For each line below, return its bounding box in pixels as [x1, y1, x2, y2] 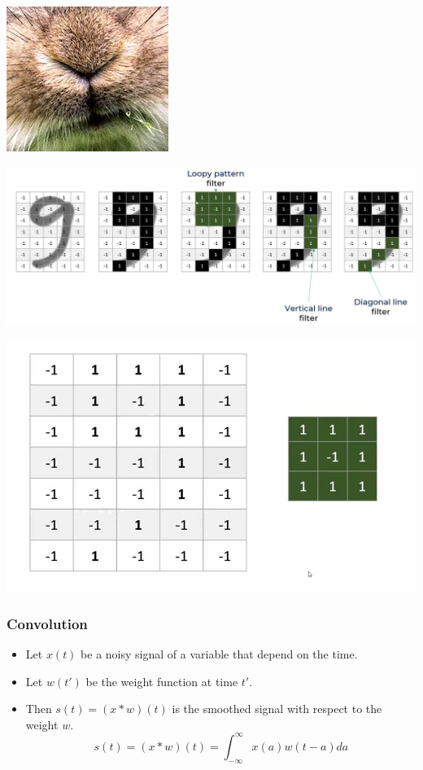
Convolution [7, 613, 88, 633]
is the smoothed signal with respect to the [172, 700, 382, 717]
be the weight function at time [85, 672, 238, 689]
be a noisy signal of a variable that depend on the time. [81, 645, 358, 662]
